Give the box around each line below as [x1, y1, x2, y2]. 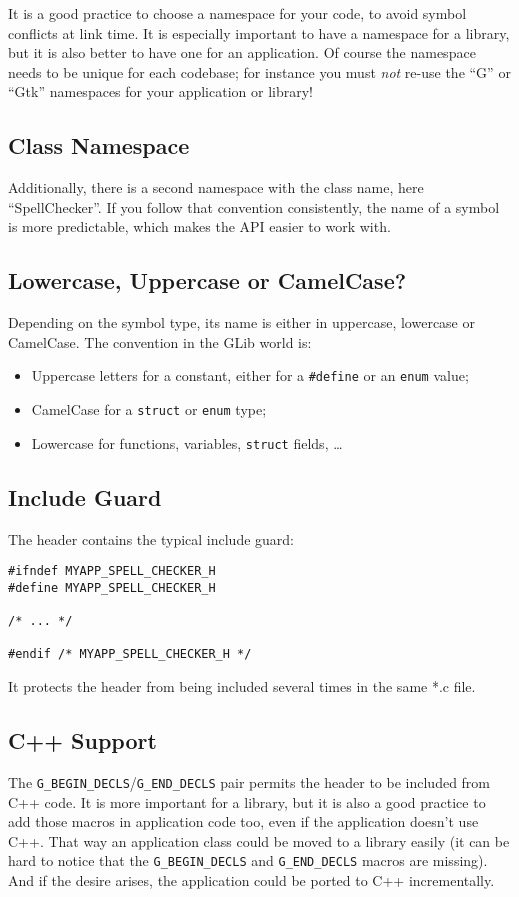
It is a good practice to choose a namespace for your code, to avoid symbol [8, 3, 467, 23]
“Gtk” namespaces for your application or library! [8, 81, 313, 102]
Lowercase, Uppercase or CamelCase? [8, 265, 407, 296]
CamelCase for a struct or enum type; [31, 399, 267, 419]
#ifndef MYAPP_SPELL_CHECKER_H [8, 564, 216, 579]
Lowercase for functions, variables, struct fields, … [31, 432, 343, 453]
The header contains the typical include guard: [8, 528, 295, 549]
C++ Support [8, 725, 157, 756]
